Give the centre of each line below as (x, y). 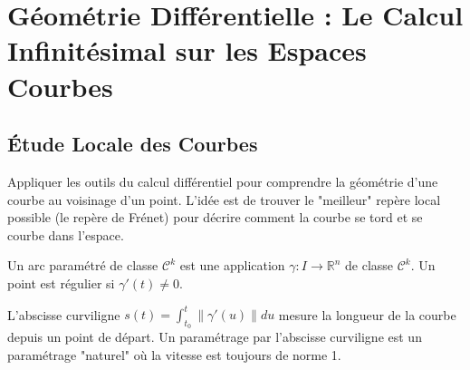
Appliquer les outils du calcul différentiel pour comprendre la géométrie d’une (223, 181)
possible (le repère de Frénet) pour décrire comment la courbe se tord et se (215, 217)
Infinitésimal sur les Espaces (187, 50)
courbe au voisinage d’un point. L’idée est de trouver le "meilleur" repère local (224, 199)
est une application (232, 265)
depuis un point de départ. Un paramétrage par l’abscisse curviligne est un (215, 337)
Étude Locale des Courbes (133, 144)
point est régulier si (61, 282)
